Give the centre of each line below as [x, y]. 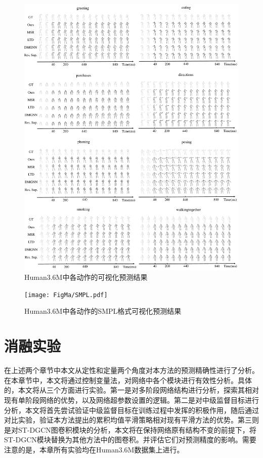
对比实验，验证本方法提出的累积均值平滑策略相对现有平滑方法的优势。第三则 [131, 420]
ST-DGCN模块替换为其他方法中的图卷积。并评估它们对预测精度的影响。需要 [130, 440]
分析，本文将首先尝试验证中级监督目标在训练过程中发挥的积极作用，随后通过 [131, 410]
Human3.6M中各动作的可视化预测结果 [86, 277]
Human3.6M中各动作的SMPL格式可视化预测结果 [103, 311]
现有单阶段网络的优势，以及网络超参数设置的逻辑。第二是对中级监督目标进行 [131, 400]
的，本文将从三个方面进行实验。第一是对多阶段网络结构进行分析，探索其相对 [131, 390]
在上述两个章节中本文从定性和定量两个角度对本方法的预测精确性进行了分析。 [131, 370]
